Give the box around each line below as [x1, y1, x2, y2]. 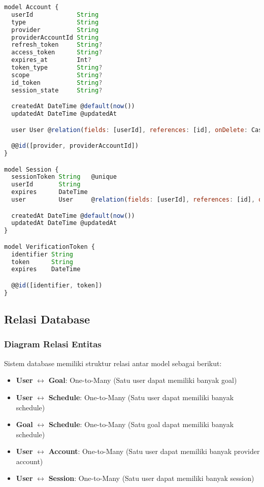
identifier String [11, 250, 74, 258]
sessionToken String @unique [11, 173, 117, 181]
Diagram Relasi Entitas [4, 338, 102, 350]
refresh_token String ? [11, 41, 103, 49]
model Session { [4, 166, 59, 173]
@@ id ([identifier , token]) [11, 281, 103, 289]
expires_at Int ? [11, 56, 91, 64]
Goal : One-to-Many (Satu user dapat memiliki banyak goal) [48, 375, 237, 385]
